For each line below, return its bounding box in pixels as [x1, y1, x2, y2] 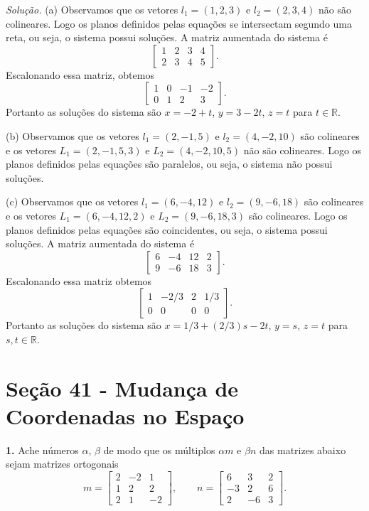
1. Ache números [6, 442, 79, 457]
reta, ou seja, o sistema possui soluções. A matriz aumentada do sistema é [6, 30, 328, 45]
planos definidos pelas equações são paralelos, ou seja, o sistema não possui [6, 156, 333, 171]
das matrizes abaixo [260, 442, 346, 457]
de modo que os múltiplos [103, 442, 215, 457]
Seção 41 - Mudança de [6, 373, 239, 402]
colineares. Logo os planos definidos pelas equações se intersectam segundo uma [6, 16, 353, 31]
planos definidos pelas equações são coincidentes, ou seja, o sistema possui [6, 222, 328, 237]
